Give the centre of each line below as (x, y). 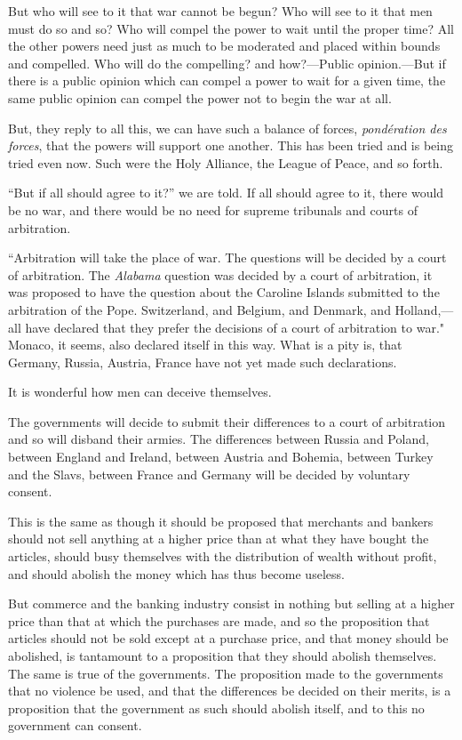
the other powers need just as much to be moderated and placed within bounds (224, 46)
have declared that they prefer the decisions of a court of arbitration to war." (235, 327)
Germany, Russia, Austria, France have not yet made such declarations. (203, 362)
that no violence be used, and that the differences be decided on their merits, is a (230, 691)
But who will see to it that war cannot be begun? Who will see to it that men (220, 11)
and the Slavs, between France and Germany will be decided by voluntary (209, 474)
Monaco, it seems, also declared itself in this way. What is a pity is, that (205, 345)
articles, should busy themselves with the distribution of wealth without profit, (223, 556)
